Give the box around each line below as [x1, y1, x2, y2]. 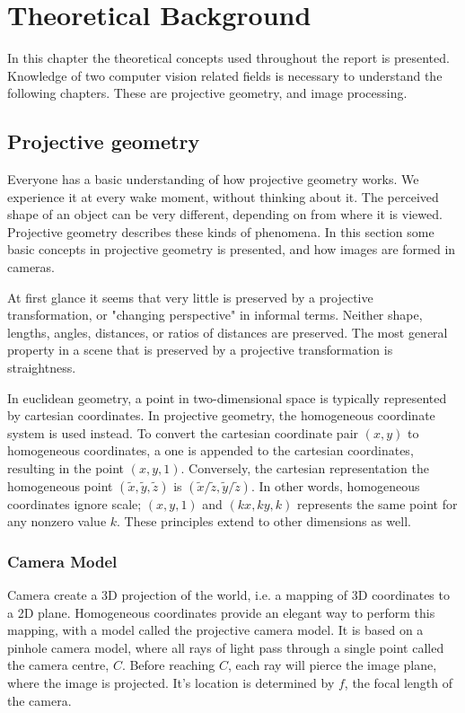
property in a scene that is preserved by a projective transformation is [7, 340, 393, 359]
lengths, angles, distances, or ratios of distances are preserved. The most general [7, 322, 448, 341]
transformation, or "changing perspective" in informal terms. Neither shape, [7, 305, 423, 324]
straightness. [7, 358, 76, 377]
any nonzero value [7, 512, 107, 531]
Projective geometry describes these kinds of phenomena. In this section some [7, 222, 434, 241]
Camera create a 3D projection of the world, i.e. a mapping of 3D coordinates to [7, 585, 450, 604]
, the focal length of [344, 673, 453, 691]
